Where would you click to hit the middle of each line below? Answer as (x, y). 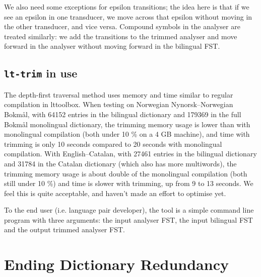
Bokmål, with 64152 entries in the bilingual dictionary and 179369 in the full (123, 114)
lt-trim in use (41, 73)
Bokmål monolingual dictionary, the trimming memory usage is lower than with (127, 124)
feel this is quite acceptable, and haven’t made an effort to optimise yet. (115, 193)
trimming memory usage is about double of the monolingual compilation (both (126, 173)
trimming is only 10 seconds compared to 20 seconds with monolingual (113, 144)
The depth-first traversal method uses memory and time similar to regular (119, 94)
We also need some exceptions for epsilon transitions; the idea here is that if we (127, 7)
